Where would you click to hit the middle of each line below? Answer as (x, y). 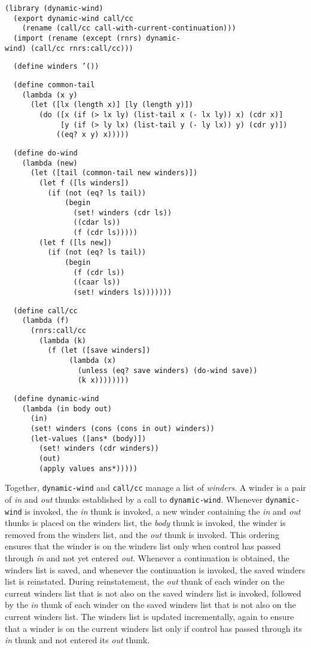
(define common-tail (54, 85)
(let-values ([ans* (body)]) (88, 438)
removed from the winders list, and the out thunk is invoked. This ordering (142, 534)
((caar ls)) (97, 282)
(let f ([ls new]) (75, 242)
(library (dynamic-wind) (54, 8)
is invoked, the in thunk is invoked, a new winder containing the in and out (163, 511)
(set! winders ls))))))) (123, 293)
